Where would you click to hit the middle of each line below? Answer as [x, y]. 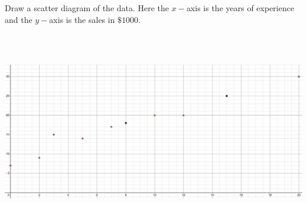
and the [19, 19]
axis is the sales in [82, 19]
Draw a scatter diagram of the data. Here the [87, 8]
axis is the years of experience [240, 8]
